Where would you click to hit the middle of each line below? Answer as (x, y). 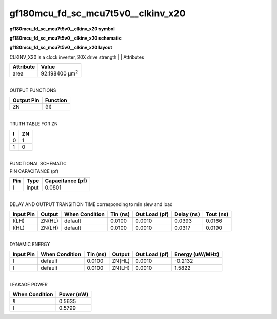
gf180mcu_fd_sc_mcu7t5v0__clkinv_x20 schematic (65, 38)
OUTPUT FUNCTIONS (33, 90)
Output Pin (26, 100)
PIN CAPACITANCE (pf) (34, 171)
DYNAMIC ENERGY (30, 245)
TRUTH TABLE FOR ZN (34, 124)
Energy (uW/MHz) (197, 254)
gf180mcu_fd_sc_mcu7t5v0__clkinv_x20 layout (61, 48)
